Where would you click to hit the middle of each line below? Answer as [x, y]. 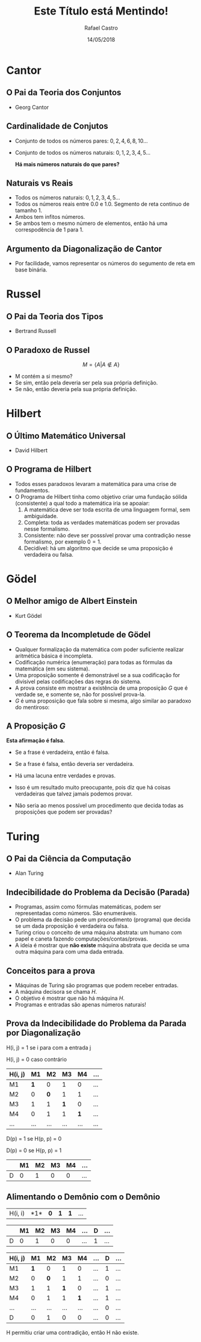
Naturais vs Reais [40, 183]
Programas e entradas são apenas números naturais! [80, 1005]
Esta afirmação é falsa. [36, 741]
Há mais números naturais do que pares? [67, 164]
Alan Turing [29, 873]
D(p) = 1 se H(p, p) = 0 [34, 1138]
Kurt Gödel [28, 615]
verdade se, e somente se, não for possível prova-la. [80, 694]
